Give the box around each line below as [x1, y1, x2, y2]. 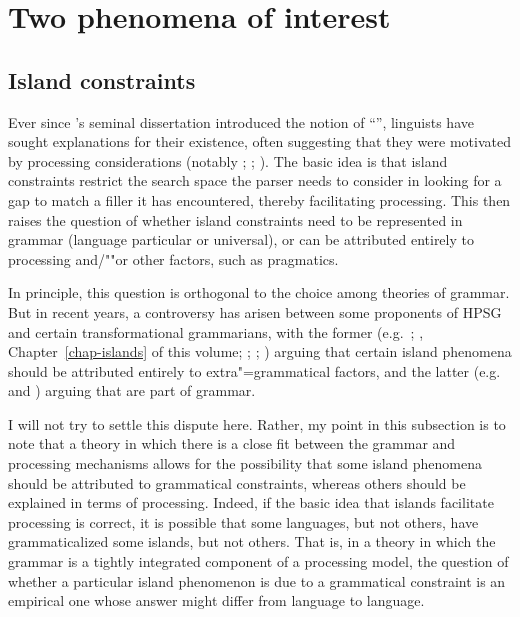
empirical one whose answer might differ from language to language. [8, 590, 425, 611]
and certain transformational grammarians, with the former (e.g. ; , [8, 321, 424, 342]
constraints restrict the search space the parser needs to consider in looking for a [8, 170, 502, 191]
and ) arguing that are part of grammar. [8, 380, 256, 401]
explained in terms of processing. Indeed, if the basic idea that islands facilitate [8, 492, 494, 513]
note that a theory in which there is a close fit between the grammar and [8, 433, 456, 454]
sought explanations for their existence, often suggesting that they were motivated [8, 131, 511, 152]
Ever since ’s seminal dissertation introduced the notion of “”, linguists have [8, 111, 474, 132]
